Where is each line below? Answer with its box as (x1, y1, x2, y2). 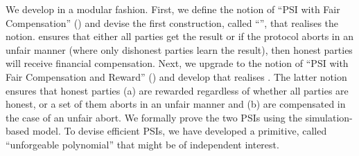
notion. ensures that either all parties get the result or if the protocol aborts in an (6, 29, 353, 43)
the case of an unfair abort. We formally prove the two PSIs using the (6, 110, 302, 124)
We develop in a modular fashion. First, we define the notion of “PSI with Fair (6, 2, 340, 16)
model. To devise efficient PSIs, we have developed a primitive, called (32, 124, 327, 138)
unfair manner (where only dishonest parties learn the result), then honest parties (6, 42, 353, 57)
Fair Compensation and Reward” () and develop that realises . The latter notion (6, 69, 347, 84)
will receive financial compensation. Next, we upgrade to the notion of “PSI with (6, 56, 349, 70)
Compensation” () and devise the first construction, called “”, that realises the (6, 15, 339, 30)
